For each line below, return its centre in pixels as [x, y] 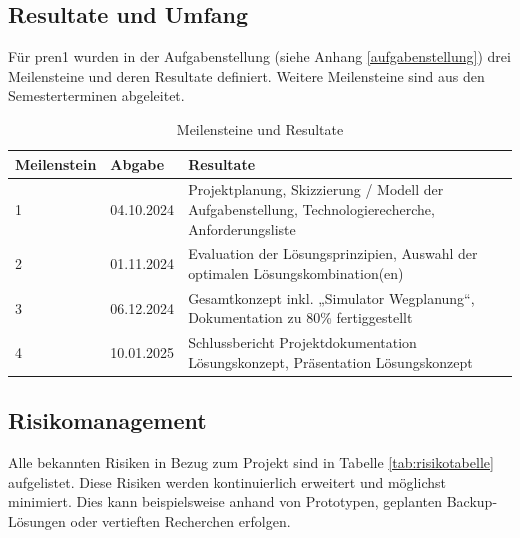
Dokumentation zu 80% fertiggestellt [300, 317]
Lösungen [37, 521]
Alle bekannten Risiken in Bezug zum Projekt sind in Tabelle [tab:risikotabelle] [251, 462]
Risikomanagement [107, 420]
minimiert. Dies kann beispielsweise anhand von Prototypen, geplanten [225, 501]
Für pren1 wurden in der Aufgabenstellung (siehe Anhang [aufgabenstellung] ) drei [259, 56]
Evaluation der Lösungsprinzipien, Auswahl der [333, 253]
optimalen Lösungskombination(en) [296, 273]
